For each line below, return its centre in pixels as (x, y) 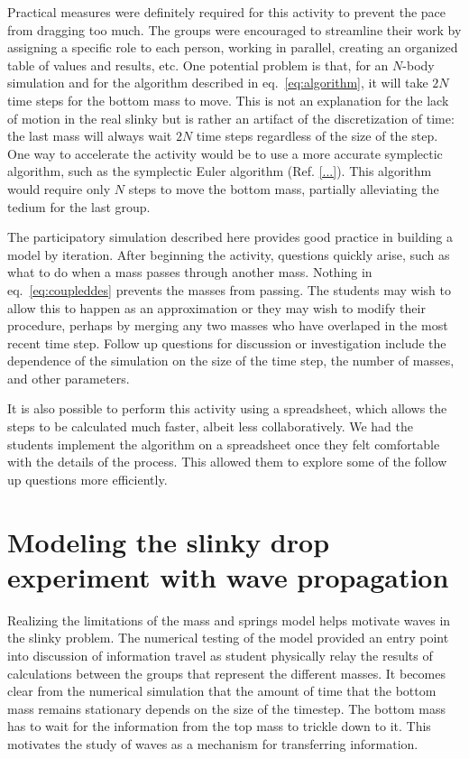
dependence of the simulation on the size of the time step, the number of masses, (231, 361)
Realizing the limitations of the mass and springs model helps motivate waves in (229, 620)
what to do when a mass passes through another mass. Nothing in (190, 272)
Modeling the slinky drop (169, 541)
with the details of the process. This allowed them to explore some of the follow (227, 462)
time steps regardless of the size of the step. (317, 136)
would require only (59, 188)
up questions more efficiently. (87, 479)
